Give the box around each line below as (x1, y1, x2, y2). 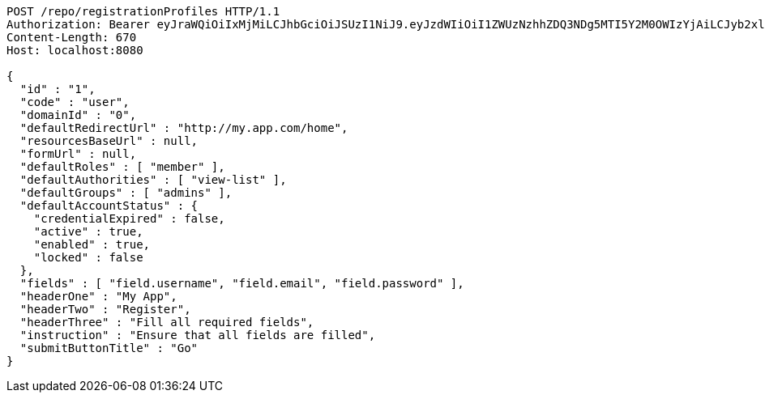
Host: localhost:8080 (6, 44, 143, 57)
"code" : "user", (19, 96, 130, 108)
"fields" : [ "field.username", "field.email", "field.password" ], (19, 277, 464, 290)
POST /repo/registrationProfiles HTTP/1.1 (6, 5, 280, 18)
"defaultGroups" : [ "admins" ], (19, 186, 233, 199)
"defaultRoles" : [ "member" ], (19, 160, 225, 173)
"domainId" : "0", (19, 108, 137, 121)
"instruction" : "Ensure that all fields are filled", (19, 329, 376, 342)
